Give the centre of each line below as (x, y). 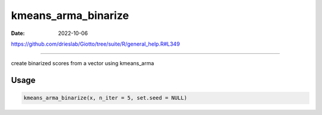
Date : (18, 33)
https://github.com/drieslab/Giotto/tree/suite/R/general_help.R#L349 (95, 44)
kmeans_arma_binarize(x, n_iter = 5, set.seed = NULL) (105, 98)
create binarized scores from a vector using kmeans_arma (83, 63)
